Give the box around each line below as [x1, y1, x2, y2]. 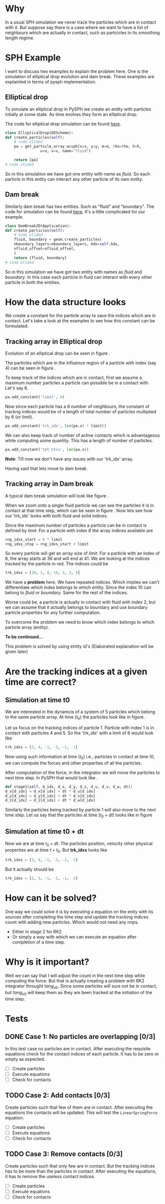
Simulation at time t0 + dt [5, 828, 84, 836]
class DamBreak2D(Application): [5, 223, 71, 229]
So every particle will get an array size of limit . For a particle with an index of [5, 550, 160, 556]
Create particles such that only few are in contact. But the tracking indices [5, 1163, 155, 1169]
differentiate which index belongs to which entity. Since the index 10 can [5, 584, 151, 590]
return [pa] [14, 158, 38, 163]
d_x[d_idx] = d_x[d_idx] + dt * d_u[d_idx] [5, 789, 96, 794]
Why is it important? [5, 956, 89, 968]
